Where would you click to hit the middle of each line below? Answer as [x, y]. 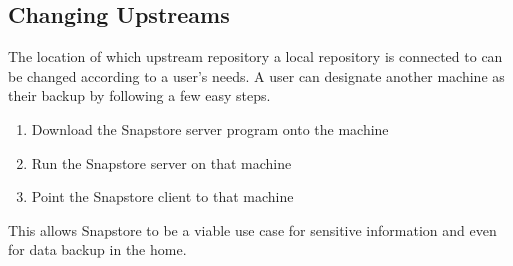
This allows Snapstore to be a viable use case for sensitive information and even [252, 229]
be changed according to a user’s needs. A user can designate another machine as [256, 75]
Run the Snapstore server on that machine [161, 162]
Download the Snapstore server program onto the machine [210, 128]
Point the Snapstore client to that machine [162, 196]
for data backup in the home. [97, 249]
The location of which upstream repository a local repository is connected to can [255, 56]
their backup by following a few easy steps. [139, 95]
